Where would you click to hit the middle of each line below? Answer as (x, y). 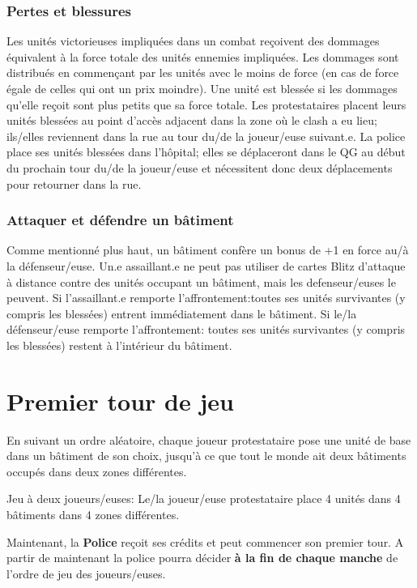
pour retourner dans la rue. (74, 183)
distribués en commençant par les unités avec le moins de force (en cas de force (203, 72)
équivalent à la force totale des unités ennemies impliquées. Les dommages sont (203, 56)
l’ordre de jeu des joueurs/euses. (86, 573)
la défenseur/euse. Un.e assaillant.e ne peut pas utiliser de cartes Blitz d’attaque (206, 265)
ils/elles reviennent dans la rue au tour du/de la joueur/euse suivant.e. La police (206, 136)
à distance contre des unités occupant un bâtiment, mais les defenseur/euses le (201, 281)
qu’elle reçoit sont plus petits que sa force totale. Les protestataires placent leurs (206, 104)
